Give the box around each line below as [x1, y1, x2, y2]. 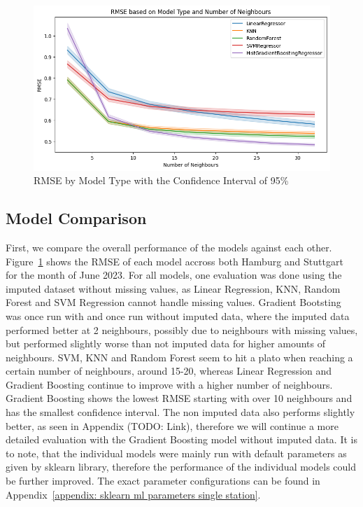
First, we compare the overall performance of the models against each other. [6, 239, 332, 254]
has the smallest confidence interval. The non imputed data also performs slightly [6, 405, 355, 419]
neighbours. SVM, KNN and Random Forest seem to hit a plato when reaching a [6, 349, 353, 364]
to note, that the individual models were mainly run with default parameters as [6, 445, 347, 460]
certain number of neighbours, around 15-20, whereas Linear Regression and [6, 363, 332, 378]
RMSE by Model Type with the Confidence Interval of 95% [34, 173, 289, 188]
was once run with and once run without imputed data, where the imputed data [6, 308, 350, 323]
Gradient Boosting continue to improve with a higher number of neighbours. [6, 377, 333, 391]
